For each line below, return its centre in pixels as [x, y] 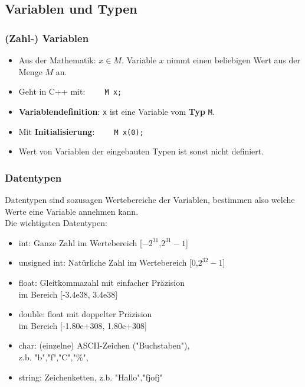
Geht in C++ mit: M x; [70, 91]
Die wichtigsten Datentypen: [56, 223]
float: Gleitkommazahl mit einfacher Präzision [102, 282]
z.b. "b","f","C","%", [53, 357]
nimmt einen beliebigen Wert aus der [233, 60]
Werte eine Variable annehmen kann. [72, 211]
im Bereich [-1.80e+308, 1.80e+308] [83, 325]
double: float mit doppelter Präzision [85, 314]
